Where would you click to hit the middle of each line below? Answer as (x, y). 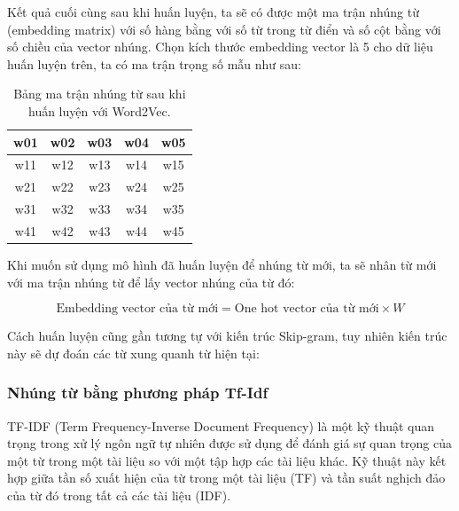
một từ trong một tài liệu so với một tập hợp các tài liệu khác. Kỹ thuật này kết (227, 460)
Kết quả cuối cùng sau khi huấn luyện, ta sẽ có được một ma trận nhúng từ (213, 12)
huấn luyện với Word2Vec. (99, 110)
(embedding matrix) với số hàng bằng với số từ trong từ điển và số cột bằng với (224, 29)
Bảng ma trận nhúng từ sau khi (100, 94)
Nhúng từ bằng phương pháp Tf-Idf (138, 393)
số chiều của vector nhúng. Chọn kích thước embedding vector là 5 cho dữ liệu (220, 47)
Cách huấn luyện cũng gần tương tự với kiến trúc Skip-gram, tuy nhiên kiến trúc (227, 336)
